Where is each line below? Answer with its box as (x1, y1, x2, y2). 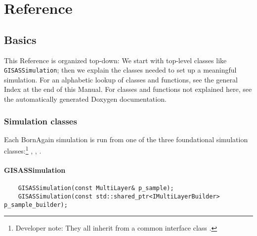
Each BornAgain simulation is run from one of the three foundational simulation (4, 134, 248, 144)
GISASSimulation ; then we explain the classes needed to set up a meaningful (4, 65, 237, 75)
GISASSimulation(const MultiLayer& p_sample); (18, 185, 174, 192)
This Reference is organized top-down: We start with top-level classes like (4, 55, 227, 65)
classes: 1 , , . (4, 144, 42, 156)
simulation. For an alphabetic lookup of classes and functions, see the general (4, 74, 238, 84)
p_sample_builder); (4, 201, 68, 208)
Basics (4, 32, 37, 47)
